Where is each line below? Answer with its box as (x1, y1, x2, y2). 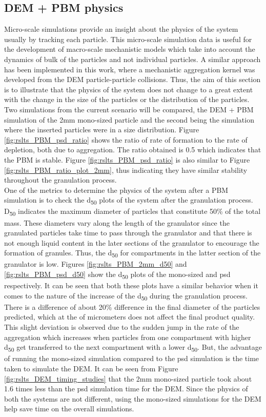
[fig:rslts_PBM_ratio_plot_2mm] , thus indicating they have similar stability (4, 164, 248, 175)
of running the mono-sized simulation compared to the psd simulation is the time (4, 353, 259, 364)
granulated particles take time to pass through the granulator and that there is (4, 227, 252, 238)
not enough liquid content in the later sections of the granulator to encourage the (4, 237, 259, 248)
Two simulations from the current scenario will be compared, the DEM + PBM (4, 104, 254, 114)
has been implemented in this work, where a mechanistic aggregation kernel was (4, 64, 255, 74)
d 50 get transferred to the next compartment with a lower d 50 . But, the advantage (4, 342, 262, 354)
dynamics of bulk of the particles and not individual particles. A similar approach (4, 53, 261, 64)
